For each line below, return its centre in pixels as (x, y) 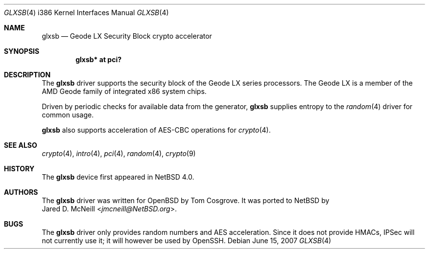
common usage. (68, 115)
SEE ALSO (21, 145)
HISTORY (19, 169)
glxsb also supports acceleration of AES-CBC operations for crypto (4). (156, 130)
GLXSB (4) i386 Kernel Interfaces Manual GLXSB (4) (86, 12)
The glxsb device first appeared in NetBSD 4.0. (118, 177)
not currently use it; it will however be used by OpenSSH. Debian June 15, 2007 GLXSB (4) (187, 241)
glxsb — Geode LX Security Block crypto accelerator (127, 36)
